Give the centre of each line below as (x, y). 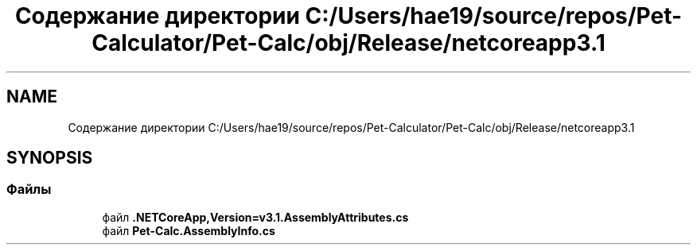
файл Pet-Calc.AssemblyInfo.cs (189, 230)
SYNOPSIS (50, 158)
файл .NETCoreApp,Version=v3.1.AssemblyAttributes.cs (255, 217)
